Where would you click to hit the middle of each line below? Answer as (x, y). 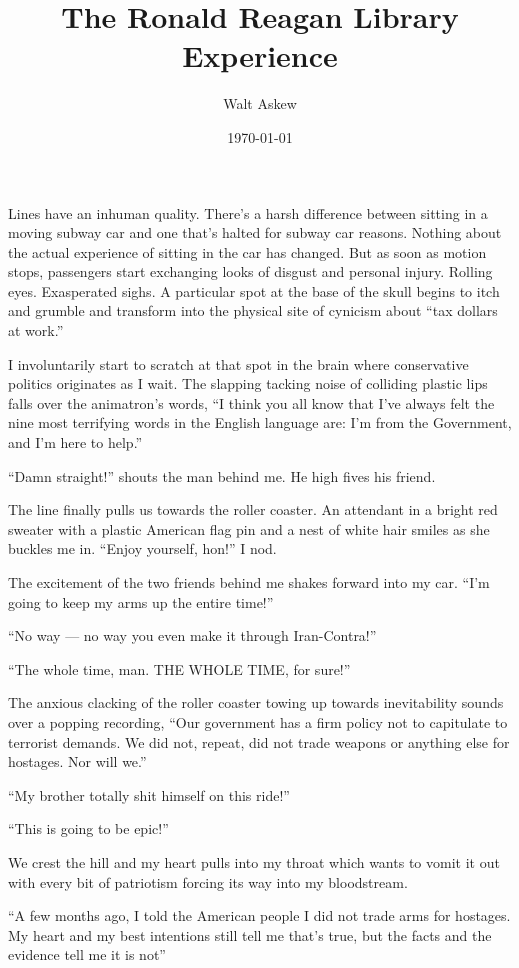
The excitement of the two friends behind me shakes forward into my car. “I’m (249, 582)
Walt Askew (260, 103)
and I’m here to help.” (75, 442)
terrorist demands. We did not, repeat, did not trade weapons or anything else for (259, 741)
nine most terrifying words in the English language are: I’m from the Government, (260, 422)
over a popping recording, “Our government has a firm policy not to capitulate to (258, 721)
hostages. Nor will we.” (77, 761)
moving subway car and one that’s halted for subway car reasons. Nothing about (255, 232)
